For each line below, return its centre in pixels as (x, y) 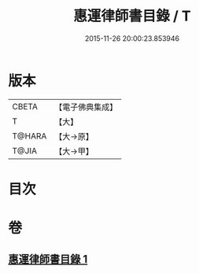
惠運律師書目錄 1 (48, 259)
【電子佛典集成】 (86, 107)
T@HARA (29, 136)
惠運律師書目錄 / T (132, 16)
